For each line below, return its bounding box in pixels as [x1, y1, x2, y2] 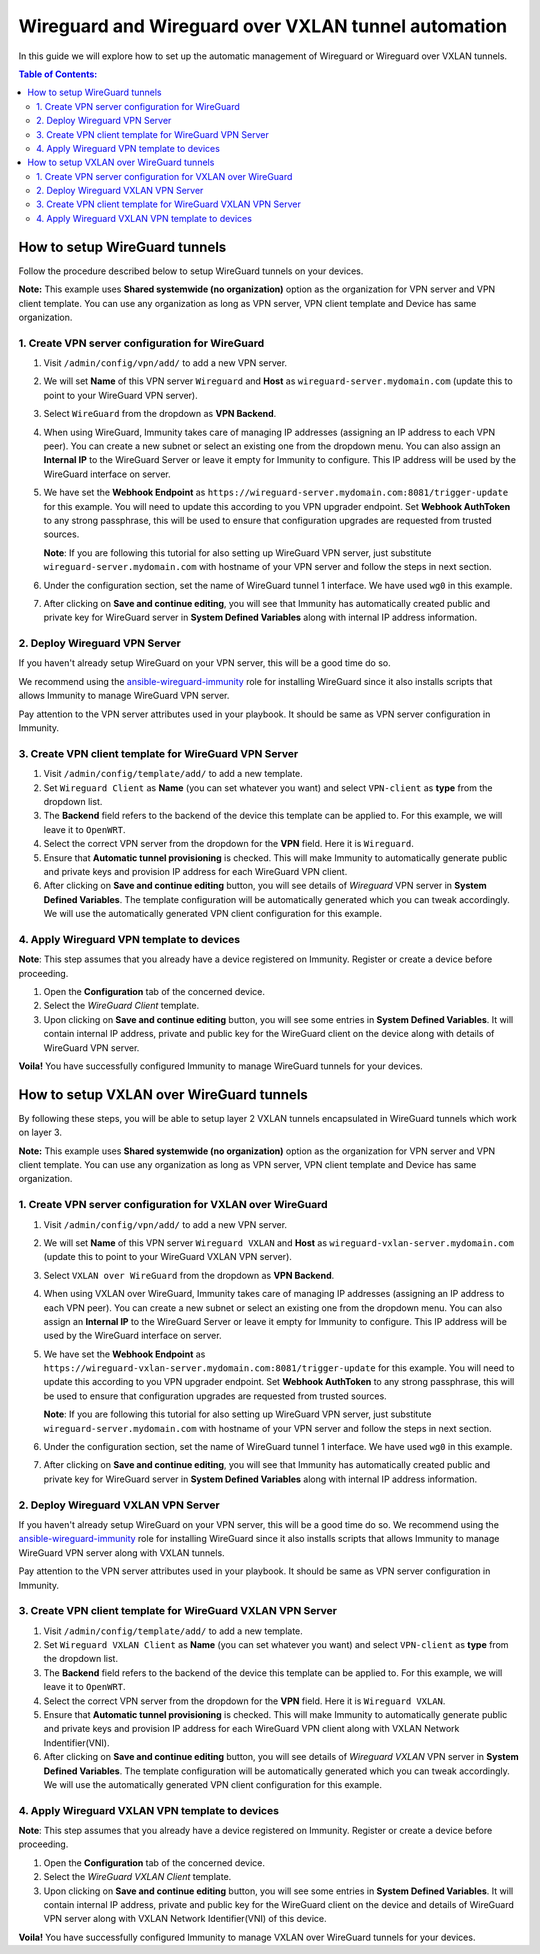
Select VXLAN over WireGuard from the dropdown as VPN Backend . [43, 1269, 335, 1281]
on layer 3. [18, 1126, 62, 1139]
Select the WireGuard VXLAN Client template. [43, 1871, 232, 1883]
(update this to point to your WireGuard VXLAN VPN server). [43, 1251, 292, 1263]
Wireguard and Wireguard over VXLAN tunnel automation [18, 15, 508, 37]
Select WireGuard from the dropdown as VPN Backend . [43, 408, 277, 420]
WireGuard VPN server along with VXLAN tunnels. [18, 1546, 225, 1559]
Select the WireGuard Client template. [43, 1000, 200, 1012]
